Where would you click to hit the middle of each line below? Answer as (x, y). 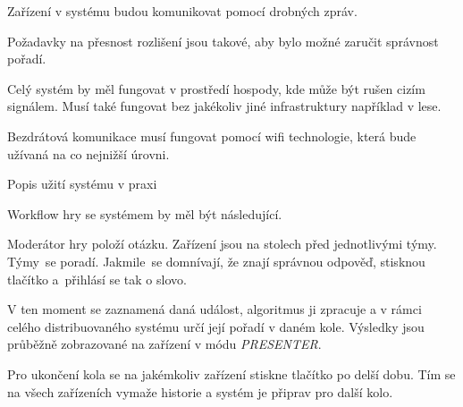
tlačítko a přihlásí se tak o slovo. (97, 279)
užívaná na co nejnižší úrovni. (88, 153)
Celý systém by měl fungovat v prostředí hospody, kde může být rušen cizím (216, 88)
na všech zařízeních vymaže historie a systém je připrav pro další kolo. (200, 391)
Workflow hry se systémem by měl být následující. (145, 213)
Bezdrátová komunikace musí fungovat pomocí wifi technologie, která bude (212, 136)
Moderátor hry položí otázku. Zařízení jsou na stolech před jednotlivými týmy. (222, 244)
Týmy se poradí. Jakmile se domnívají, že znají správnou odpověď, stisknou (216, 261)
